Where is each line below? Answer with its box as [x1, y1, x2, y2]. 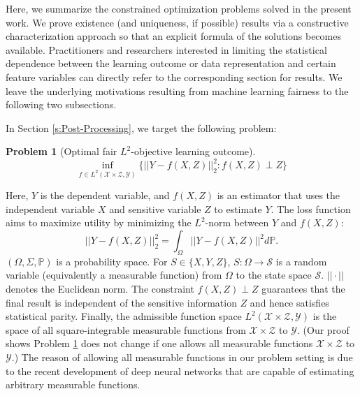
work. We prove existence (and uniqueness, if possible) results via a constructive [6, 15, 349, 29]
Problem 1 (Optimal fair [6, 144, 117, 159]
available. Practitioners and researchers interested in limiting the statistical [6, 42, 327, 57]
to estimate [214, 201, 262, 216]
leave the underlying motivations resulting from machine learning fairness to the [6, 83, 349, 98]
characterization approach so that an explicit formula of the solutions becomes [6, 29, 341, 43]
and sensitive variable [109, 201, 201, 216]
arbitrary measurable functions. [6, 377, 141, 392]
